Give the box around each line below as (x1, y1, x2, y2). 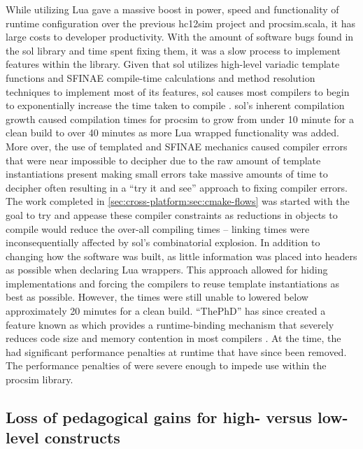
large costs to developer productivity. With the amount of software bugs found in (6, 29, 354, 44)
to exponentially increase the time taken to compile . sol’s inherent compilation (6, 98, 345, 113)
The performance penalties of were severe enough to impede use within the (6, 358, 327, 373)
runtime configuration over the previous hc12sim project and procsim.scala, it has (6, 15, 355, 30)
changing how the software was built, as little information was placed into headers (6, 248, 357, 263)
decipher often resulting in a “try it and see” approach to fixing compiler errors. (6, 180, 348, 194)
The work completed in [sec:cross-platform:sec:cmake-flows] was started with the (6, 194, 350, 208)
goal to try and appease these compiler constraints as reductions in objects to (6, 207, 338, 222)
